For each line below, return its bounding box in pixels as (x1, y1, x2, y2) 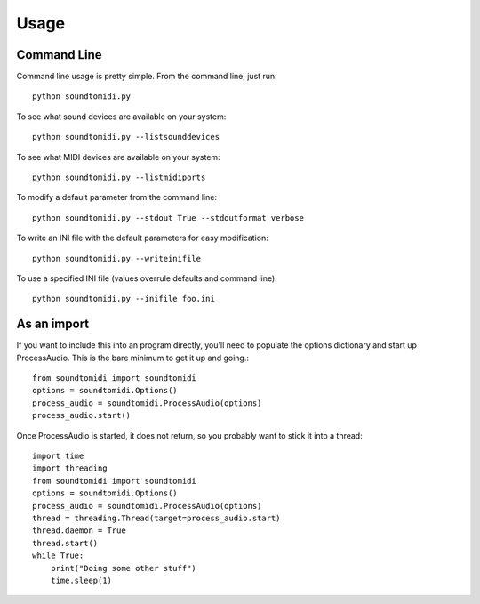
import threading (32, 463, 108, 473)
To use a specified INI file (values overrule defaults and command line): (16, 272, 277, 284)
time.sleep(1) (50, 575, 113, 585)
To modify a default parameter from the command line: (16, 192, 218, 203)
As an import (16, 317, 90, 332)
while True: (32, 551, 84, 560)
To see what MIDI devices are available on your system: (16, 151, 221, 162)
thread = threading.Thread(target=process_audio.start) (32, 512, 281, 523)
